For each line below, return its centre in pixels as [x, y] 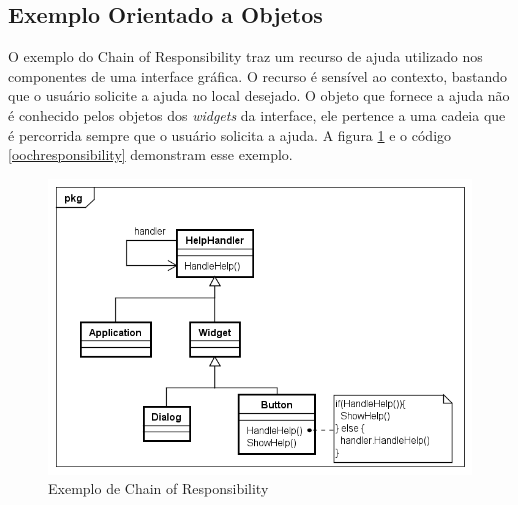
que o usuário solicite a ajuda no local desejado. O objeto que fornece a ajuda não [259, 95]
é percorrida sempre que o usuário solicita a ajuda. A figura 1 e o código [230, 134]
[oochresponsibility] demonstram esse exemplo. [150, 154]
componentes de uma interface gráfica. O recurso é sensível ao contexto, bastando [258, 75]
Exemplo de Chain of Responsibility [158, 488]
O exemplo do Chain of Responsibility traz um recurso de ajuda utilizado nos [245, 56]
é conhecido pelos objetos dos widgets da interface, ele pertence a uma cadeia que [257, 114]
